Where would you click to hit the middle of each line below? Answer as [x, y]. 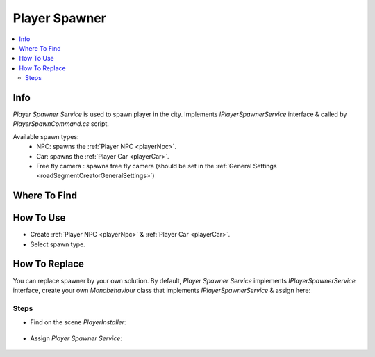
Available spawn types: [46, 136]
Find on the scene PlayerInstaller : [78, 322]
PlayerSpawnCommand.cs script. [61, 124]
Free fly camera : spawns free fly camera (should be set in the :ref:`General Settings [157, 166]
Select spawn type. [58, 244]
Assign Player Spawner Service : [76, 338]
